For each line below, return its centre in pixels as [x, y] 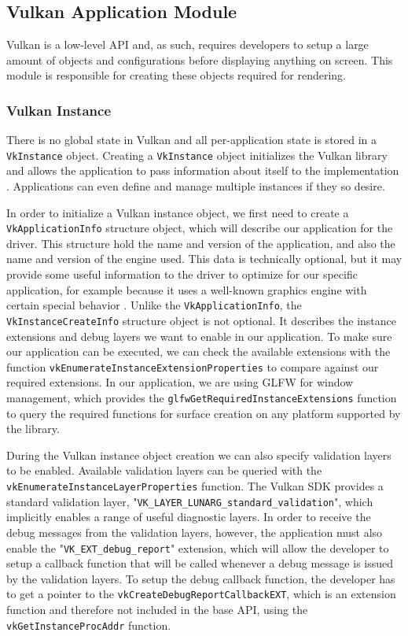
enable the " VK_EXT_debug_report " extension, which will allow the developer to [198, 547]
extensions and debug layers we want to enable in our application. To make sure [199, 336]
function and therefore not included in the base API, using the [157, 610]
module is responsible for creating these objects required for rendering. [176, 75]
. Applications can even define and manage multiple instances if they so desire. [196, 186]
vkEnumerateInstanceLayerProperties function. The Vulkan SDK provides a [195, 486]
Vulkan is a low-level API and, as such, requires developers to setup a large [187, 44]
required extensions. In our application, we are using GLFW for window [180, 382]
